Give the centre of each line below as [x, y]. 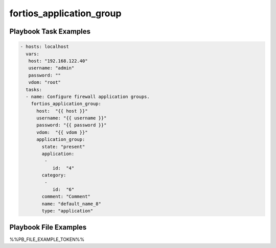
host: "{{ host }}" [62, 111]
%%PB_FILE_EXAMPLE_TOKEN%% [47, 239]
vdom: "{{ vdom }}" [62, 132]
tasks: [34, 90]
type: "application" [67, 211]
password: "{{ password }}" [72, 125]
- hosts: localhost [44, 47]
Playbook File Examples [48, 227]
